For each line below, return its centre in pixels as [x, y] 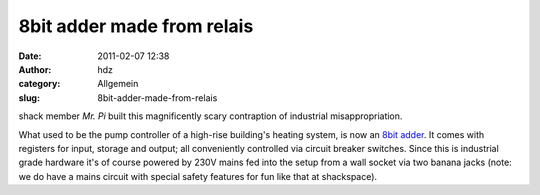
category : [39, 84]
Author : [35, 69]
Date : [30, 56]
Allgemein [118, 84]
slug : [29, 97]
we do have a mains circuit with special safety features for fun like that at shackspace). [198, 176]
